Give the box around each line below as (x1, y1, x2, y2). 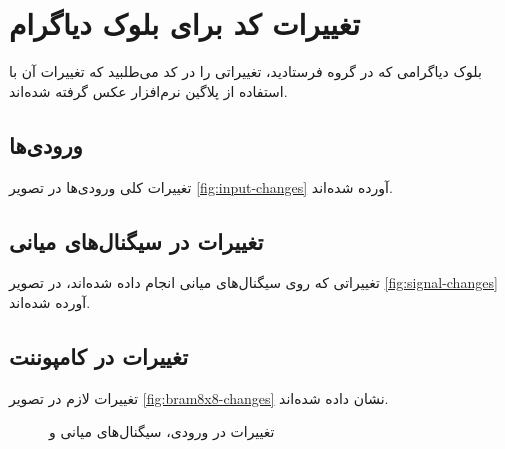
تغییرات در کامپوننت (9, 340, 189, 371)
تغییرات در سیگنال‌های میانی (9, 225, 264, 256)
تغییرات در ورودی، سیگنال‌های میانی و (49, 421, 275, 442)
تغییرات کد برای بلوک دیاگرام (9, 3, 360, 44)
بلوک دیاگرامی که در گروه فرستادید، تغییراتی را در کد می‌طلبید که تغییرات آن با (9, 61, 482, 82)
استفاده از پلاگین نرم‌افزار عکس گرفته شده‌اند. (9, 80, 288, 101)
